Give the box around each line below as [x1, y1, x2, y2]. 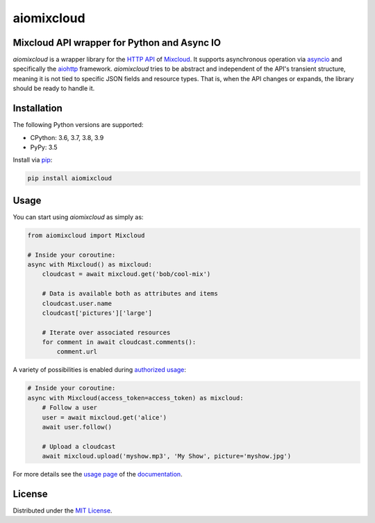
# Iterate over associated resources [42, 328, 171, 336]
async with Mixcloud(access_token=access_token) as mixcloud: [27, 394, 244, 402]
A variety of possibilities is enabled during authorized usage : [12, 366, 187, 374]
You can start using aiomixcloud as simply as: [12, 212, 144, 221]
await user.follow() [42, 423, 112, 431]
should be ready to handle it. [12, 84, 95, 93]
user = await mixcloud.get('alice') [42, 413, 167, 421]
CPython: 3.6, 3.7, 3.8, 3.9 [30, 133, 104, 142]
